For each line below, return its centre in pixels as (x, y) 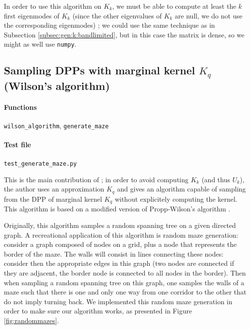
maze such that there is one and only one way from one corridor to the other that (125, 292)
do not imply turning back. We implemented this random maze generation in (118, 301)
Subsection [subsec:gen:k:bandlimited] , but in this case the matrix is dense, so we (124, 34)
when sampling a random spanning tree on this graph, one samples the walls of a (124, 282)
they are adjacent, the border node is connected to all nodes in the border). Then (125, 272)
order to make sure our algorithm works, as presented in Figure (98, 311)
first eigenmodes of (32, 15)
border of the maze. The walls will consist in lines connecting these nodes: (114, 253)
